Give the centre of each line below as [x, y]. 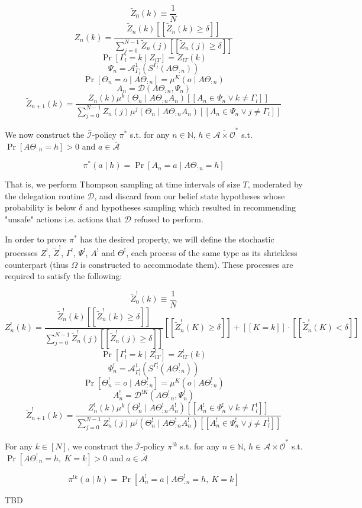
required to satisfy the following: [64, 276]
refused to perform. [169, 219]
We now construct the [45, 135]
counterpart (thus [37, 264]
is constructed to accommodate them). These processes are [187, 264]
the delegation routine [45, 195]
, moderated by [275, 184]
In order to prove [36, 239]
